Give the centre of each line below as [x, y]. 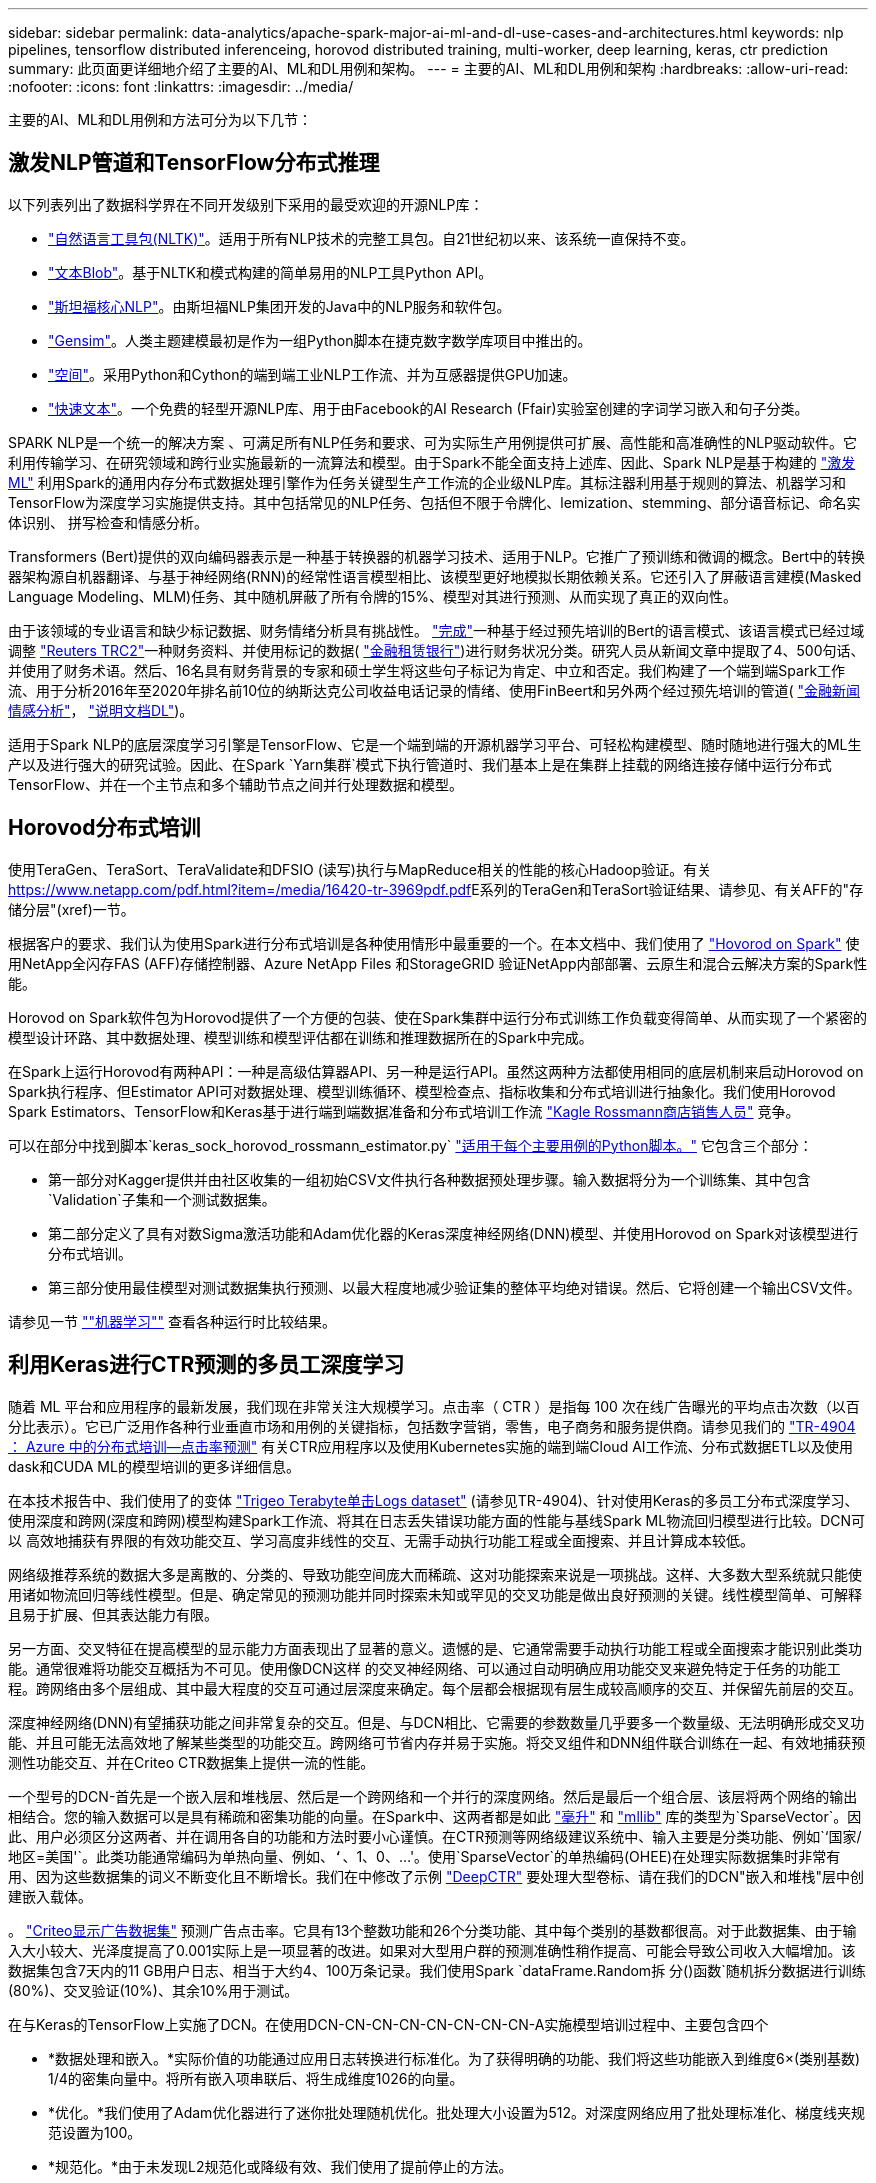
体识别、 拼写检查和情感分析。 [108, 522]
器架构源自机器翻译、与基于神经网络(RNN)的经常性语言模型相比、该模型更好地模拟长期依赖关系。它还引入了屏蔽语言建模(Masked [435, 576]
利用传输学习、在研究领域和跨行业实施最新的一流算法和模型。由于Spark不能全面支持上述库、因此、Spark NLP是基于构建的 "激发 [432, 462]
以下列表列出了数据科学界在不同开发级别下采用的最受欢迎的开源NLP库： [246, 204]
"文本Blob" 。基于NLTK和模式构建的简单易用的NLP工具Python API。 [270, 272]
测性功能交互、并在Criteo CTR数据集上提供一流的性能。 [191, 1762]
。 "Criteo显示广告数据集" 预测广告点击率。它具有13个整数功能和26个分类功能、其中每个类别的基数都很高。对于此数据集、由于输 [432, 1930]
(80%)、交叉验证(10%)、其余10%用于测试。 [153, 1990]
